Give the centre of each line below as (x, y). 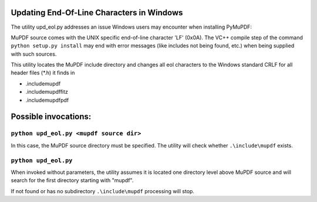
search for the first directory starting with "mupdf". (72, 180)
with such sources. (34, 54)
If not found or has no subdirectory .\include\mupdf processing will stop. (103, 191)
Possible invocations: (51, 117)
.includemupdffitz (47, 92)
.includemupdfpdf (47, 100)
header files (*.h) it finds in (43, 73)
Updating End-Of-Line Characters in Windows (97, 13)
